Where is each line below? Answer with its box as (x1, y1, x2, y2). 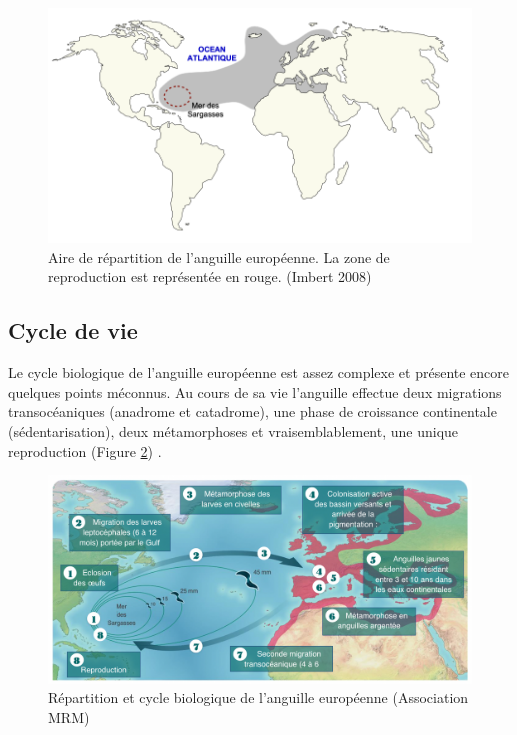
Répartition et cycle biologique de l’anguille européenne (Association (48, 687, 469, 708)
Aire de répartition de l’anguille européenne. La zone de (48, 246, 390, 267)
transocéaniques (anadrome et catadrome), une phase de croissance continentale (8, 401, 497, 422)
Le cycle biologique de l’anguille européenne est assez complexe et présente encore (8, 362, 510, 383)
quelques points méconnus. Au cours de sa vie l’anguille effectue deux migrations (8, 381, 502, 402)
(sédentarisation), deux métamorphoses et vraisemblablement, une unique (8, 420, 459, 441)
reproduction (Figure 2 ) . (8, 440, 162, 461)
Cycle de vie (8, 315, 138, 346)
